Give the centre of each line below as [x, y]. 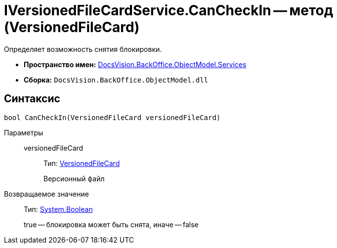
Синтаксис [32, 99]
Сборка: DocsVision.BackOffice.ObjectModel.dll [116, 80]
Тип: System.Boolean [58, 209]
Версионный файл [74, 178]
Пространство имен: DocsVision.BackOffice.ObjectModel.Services [135, 64]
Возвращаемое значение [46, 194]
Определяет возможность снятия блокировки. [83, 49]
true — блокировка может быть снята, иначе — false [111, 224]
